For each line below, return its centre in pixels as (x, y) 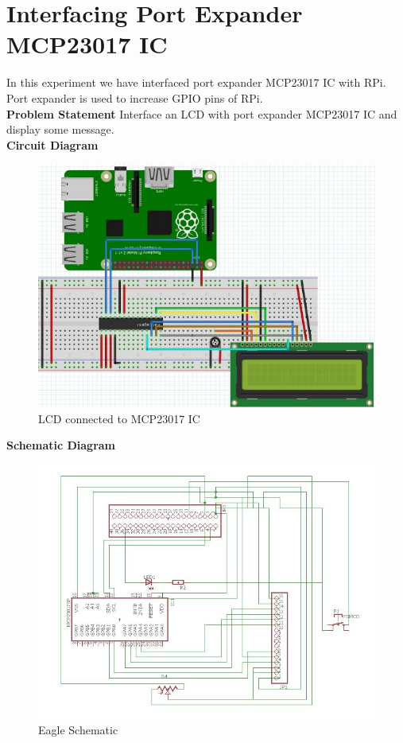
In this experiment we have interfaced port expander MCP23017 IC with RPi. (196, 82)
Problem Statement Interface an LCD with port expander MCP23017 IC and (202, 113)
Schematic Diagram (61, 445)
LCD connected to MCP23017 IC (119, 418)
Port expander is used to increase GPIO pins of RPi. (135, 97)
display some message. (60, 129)
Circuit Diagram (52, 144)
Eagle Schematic (78, 729)
